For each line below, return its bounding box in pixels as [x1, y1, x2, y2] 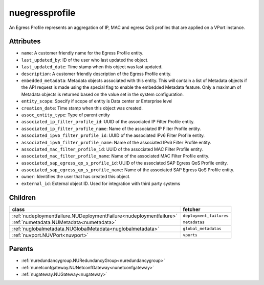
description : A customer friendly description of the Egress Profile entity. [21, 71, 172, 77]
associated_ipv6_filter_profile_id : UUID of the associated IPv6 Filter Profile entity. [21, 132, 205, 138]
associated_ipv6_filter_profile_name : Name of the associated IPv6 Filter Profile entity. [21, 139, 211, 145]
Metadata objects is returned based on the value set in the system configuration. [21, 91, 184, 97]
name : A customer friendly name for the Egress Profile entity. [21, 50, 144, 56]
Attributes [9, 37, 41, 46]
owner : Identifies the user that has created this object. [21, 174, 131, 180]
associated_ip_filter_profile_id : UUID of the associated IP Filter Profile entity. [21, 119, 195, 125]
